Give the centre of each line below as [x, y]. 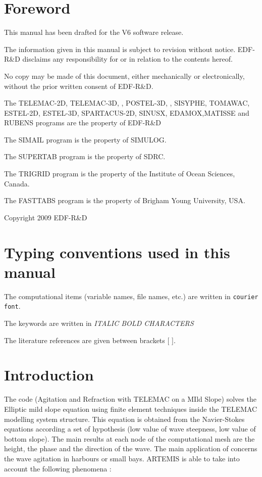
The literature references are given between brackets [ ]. [90, 340]
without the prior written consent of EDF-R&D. [79, 86]
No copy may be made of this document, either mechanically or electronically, [124, 76]
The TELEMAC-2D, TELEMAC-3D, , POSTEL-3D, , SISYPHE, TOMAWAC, [127, 103]
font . [12, 306]
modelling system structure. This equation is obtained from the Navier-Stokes [124, 419]
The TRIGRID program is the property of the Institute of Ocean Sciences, [120, 174]
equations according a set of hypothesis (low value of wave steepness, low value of [130, 429]
